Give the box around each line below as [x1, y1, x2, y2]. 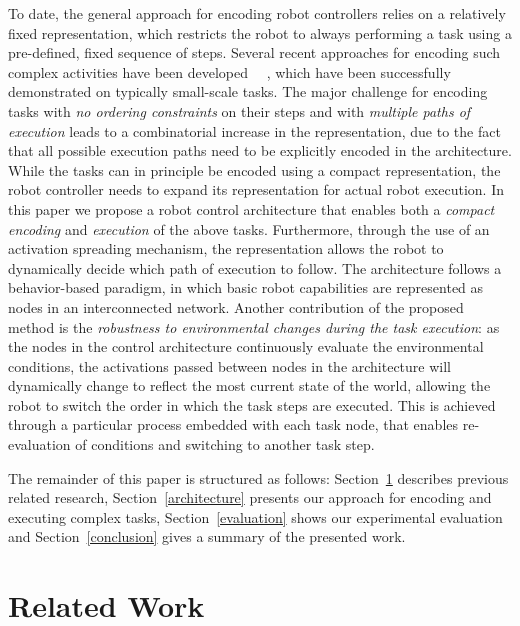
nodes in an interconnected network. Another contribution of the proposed [8, 296, 464, 317]
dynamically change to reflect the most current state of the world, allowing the [8, 375, 491, 396]
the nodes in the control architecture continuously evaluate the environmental [8, 336, 484, 357]
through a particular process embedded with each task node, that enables [8, 414, 459, 435]
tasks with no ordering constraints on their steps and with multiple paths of [8, 100, 471, 121]
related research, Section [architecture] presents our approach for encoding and [8, 487, 492, 508]
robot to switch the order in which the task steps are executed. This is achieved [8, 394, 496, 415]
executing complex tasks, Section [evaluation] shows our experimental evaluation [8, 506, 503, 527]
